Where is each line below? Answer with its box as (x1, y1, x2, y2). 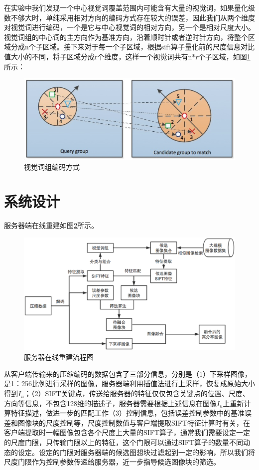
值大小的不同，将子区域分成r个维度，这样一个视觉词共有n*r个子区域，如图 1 (4, 51, 251, 61)
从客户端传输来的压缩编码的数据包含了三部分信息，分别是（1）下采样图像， (4, 368, 252, 379)
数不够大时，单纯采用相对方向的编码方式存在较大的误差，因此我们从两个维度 (4, 12, 255, 22)
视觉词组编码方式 (24, 162, 80, 172)
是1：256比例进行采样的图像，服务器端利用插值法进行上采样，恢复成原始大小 (4, 378, 255, 389)
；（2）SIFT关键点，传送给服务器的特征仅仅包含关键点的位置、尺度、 (24, 388, 250, 399)
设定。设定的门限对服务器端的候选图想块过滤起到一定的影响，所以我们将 (17, 447, 255, 457)
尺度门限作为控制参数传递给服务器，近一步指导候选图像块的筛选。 (4, 457, 220, 467)
